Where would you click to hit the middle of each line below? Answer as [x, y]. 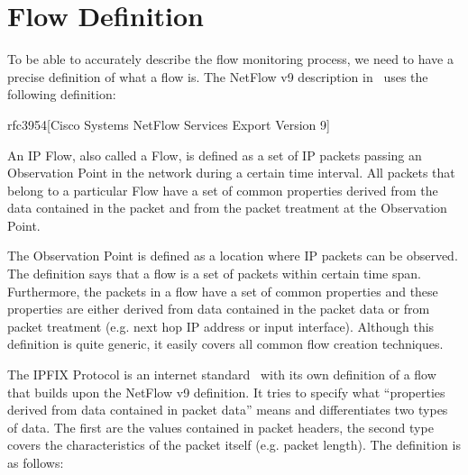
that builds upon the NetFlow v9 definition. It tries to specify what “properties [226, 392]
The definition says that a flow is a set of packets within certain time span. [214, 274]
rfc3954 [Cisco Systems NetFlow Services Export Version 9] [169, 124]
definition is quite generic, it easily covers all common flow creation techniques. [225, 344]
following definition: [62, 94]
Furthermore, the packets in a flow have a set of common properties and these [223, 291]
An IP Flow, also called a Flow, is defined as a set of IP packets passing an [215, 155]
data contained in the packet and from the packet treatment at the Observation [227, 208]
